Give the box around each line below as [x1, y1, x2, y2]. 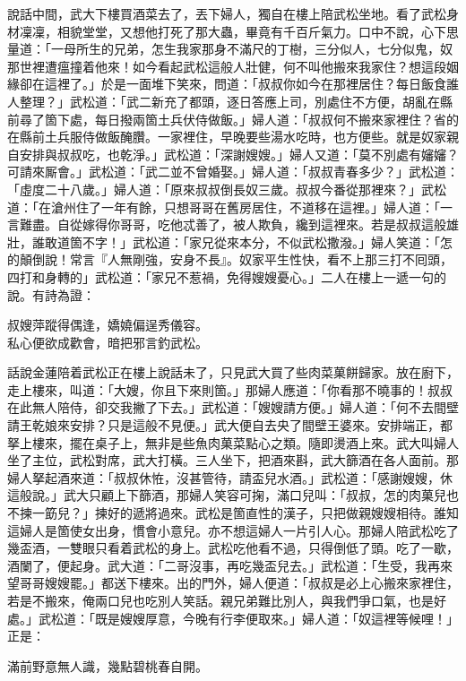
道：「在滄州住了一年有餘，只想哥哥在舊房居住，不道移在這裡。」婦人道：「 [7, 197, 440, 216]
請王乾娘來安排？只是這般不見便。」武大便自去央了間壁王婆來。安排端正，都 [7, 416, 453, 435]
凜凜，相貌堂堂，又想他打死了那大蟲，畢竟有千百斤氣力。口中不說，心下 [19, 22, 446, 40]
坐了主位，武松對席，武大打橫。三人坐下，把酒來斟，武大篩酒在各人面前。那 [7, 451, 459, 470]
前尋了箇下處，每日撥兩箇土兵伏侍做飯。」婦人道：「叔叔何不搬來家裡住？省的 [7, 109, 459, 128]
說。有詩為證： [7, 285, 95, 304]
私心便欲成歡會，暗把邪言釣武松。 [7, 332, 208, 351]
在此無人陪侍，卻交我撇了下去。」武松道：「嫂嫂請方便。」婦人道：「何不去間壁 [7, 398, 459, 417]
